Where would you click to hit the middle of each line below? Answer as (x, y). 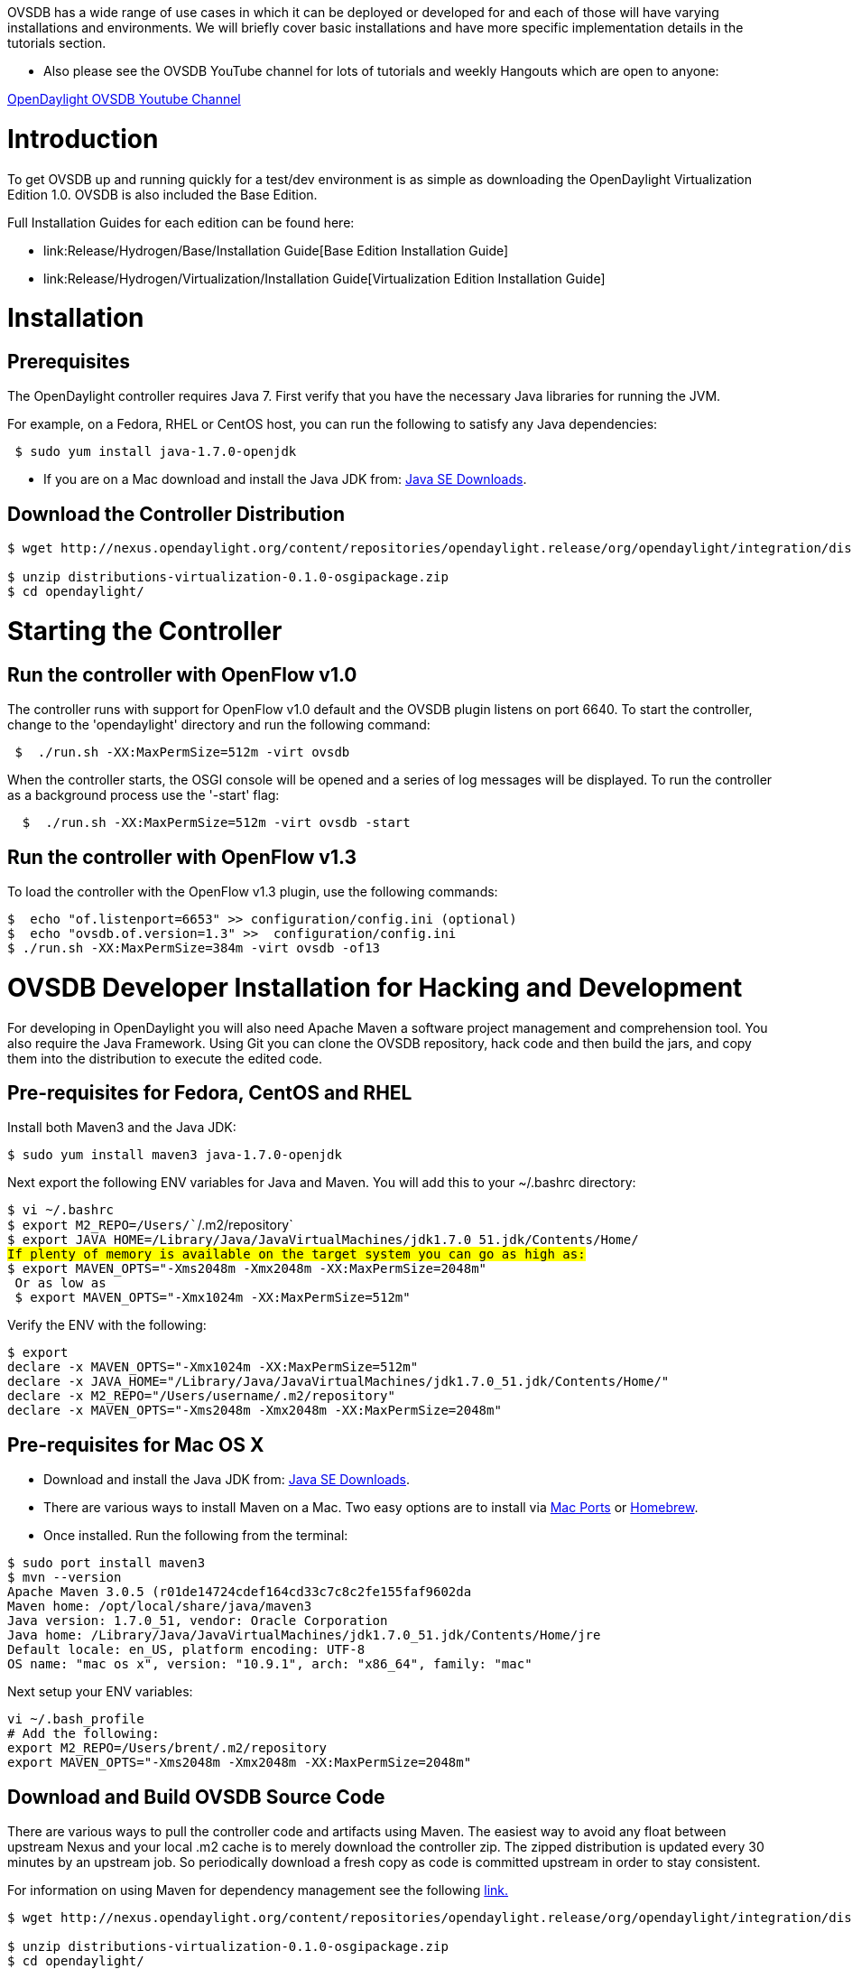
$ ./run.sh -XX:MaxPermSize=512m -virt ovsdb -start (216, 823)
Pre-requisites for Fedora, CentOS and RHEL (210, 1092)
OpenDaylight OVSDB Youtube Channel (124, 99)
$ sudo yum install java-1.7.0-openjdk (156, 452)
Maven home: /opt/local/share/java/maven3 (160, 1607)
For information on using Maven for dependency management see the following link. (258, 1890)
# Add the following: (83, 1734)
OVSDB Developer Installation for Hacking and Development (375, 987)
